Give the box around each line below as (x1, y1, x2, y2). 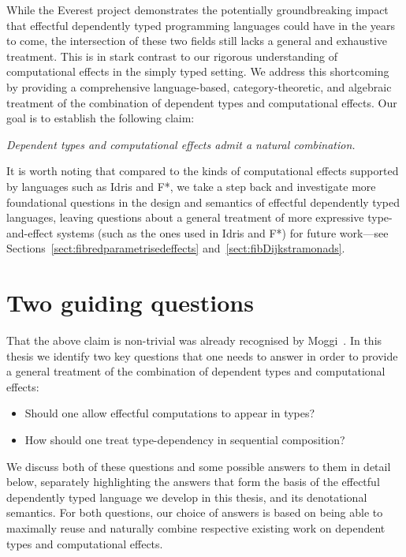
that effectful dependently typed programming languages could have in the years (6, 17, 396, 33)
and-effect (6, 224, 54, 241)
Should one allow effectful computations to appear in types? (24, 405, 315, 421)
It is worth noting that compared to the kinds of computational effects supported (6, 163, 399, 179)
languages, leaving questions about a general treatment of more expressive (6, 209, 364, 226)
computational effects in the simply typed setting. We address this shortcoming (6, 63, 389, 80)
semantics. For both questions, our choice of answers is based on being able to (6, 504, 383, 521)
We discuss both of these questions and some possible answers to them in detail (6, 458, 391, 474)
